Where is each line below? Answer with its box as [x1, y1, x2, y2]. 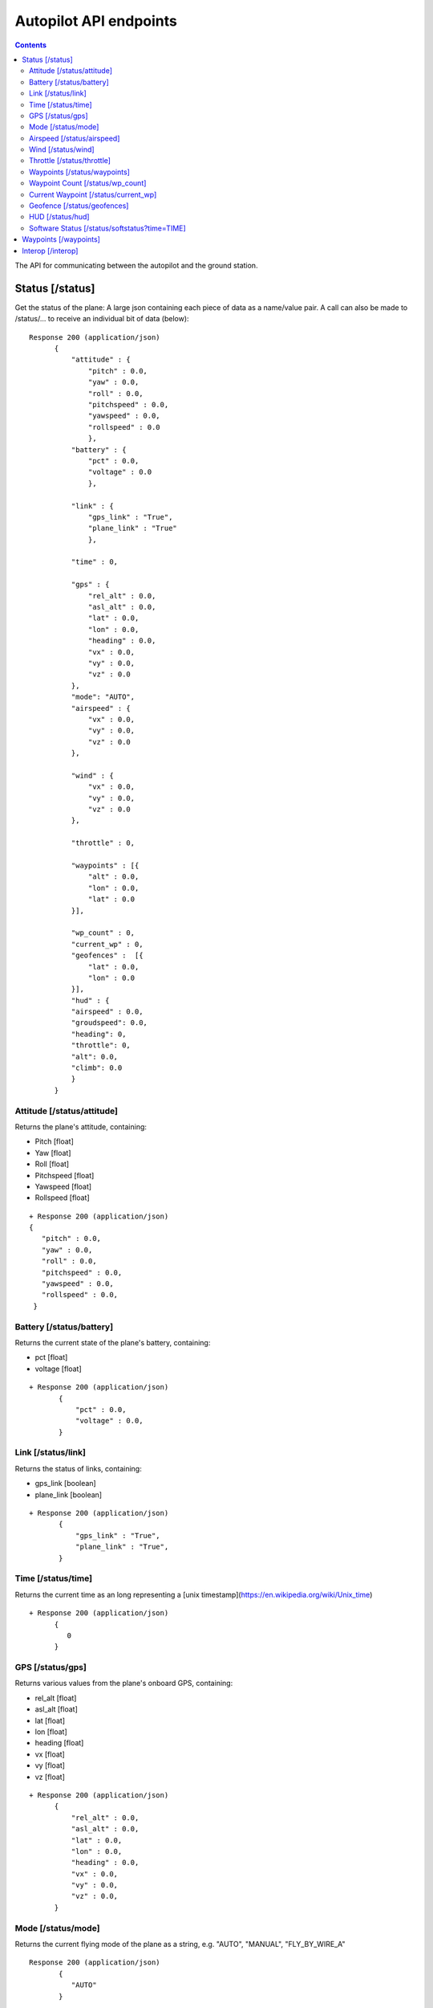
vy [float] [34, 1761, 66, 1770]
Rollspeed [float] [34, 1193, 90, 1202]
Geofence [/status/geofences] [29, 201, 129, 210]
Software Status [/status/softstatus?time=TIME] [29, 223, 186, 233]
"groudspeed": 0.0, [71, 1018, 148, 1027]
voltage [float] [34, 1364, 82, 1373]
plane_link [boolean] [34, 1490, 103, 1500]
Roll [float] [34, 1159, 70, 1169]
